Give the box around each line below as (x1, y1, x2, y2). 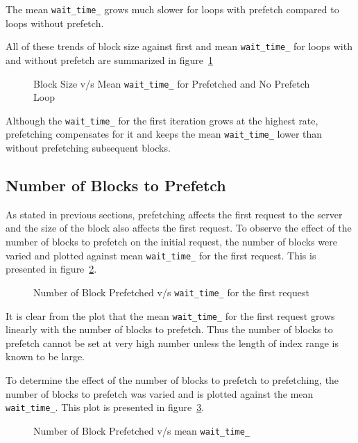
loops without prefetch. (6, 15, 104, 30)
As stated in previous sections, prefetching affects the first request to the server (6, 207, 343, 221)
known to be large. (6, 349, 85, 364)
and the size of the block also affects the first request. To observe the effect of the (6, 220, 352, 235)
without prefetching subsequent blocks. (6, 140, 171, 155)
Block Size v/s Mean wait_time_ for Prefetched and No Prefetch (33, 76, 310, 90)
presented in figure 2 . (6, 261, 97, 276)
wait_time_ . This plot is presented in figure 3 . (6, 400, 205, 414)
